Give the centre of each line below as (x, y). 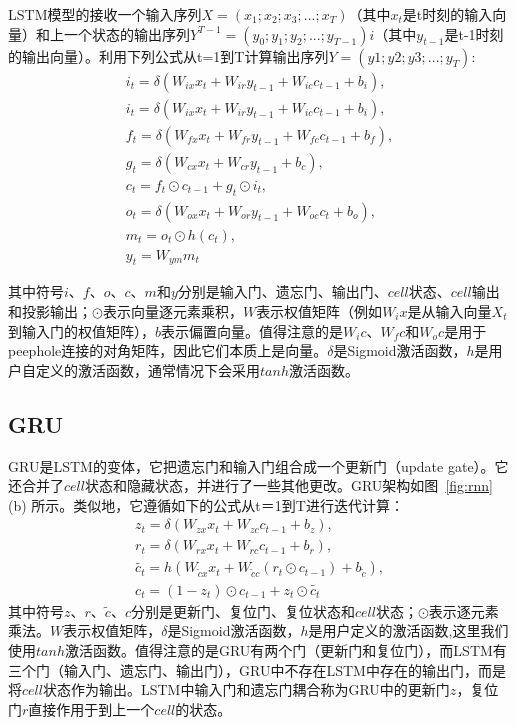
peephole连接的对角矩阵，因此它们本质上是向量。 (168, 350)
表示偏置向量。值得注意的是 (252, 330)
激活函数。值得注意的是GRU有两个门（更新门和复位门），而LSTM (278, 649)
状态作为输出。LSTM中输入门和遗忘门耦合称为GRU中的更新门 (246, 689)
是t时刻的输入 (447, 14)
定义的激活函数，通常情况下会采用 (147, 369)
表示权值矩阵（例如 (319, 311)
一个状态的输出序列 (126, 33)
